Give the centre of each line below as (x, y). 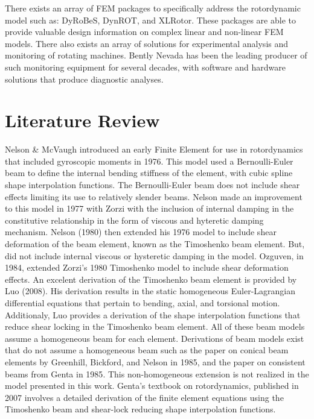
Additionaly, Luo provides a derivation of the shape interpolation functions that (153, 314)
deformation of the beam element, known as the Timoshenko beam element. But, (155, 244)
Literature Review (82, 120)
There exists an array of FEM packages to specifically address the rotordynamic (153, 8)
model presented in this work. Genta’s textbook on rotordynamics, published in (152, 386)
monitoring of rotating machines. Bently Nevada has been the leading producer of (156, 55)
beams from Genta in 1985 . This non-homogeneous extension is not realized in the (157, 373)
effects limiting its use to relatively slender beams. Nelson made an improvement (154, 196)
